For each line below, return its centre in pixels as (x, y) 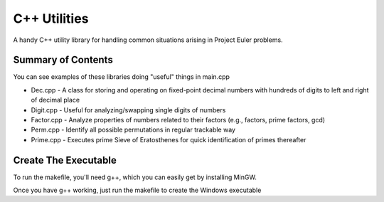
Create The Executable (65, 160)
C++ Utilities (51, 18)
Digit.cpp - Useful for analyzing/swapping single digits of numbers (128, 110)
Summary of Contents (63, 60)
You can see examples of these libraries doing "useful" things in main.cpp (122, 77)
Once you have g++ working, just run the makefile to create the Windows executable (137, 190)
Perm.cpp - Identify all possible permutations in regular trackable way (133, 130)
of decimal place (55, 100)
